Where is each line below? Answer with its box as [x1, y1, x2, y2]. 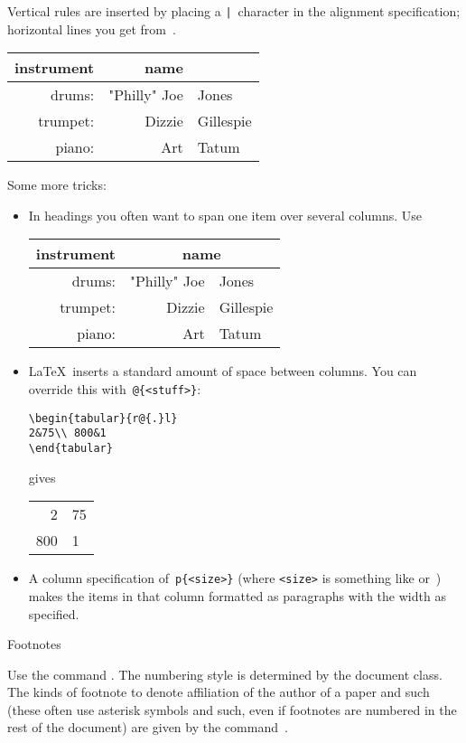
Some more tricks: [7, 175, 107, 194]
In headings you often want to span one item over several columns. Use [28, 205, 422, 224]
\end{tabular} [28, 442, 113, 455]
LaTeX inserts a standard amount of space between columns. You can [28, 362, 417, 381]
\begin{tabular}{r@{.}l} [28, 411, 178, 425]
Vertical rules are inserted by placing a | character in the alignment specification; [7, 2, 461, 20]
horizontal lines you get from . [7, 19, 176, 38]
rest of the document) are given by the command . [7, 718, 288, 737]
